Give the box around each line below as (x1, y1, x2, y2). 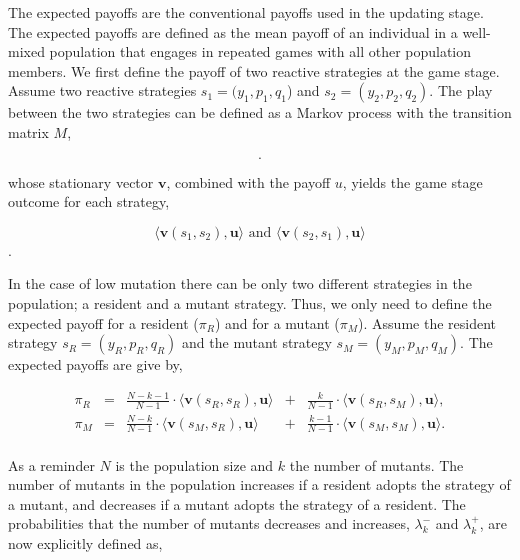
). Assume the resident (358, 312, 496, 333)
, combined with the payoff (166, 171, 331, 192)
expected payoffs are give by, (8, 354, 183, 375)
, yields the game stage (342, 171, 483, 192)
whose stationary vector (8, 171, 154, 192)
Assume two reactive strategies (8, 80, 197, 101)
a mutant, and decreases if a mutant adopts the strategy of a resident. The (8, 493, 466, 514)
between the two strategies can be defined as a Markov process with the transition (8, 102, 512, 123)
